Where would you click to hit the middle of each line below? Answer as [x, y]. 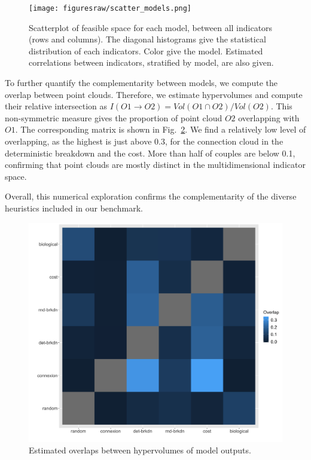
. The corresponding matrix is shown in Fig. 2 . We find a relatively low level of [161, 129]
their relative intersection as [56, 106]
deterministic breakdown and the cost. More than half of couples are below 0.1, [150, 153]
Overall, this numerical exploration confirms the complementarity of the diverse [151, 196]
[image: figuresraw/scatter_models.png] [110, 8]
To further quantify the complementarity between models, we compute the [141, 83]
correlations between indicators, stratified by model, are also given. [151, 62]
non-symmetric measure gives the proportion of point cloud [114, 117]
